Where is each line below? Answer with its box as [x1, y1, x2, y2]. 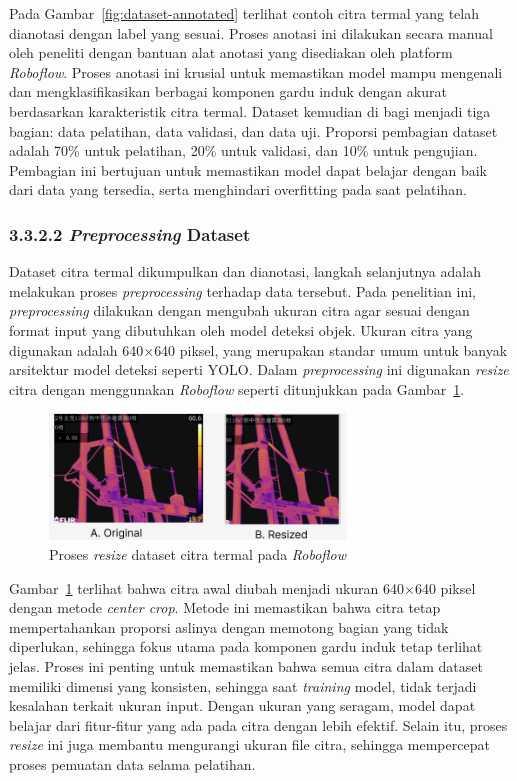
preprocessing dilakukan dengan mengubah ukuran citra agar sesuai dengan [9, 300, 470, 321]
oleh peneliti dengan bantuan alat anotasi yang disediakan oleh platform [9, 42, 453, 63]
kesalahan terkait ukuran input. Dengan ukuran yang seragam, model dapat [9, 695, 476, 716]
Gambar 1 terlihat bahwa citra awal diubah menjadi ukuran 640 [9, 577, 405, 598]
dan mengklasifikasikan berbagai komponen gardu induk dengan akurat [9, 81, 447, 102]
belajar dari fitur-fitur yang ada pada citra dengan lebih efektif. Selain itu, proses [9, 714, 508, 735]
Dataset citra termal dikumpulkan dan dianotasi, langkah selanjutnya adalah [9, 261, 481, 282]
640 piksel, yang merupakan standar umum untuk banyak [154, 339, 508, 360]
